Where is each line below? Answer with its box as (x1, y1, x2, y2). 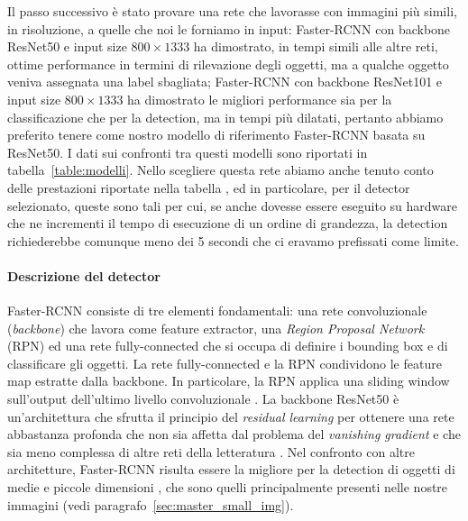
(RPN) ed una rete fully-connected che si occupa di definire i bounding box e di (7, 336, 448, 355)
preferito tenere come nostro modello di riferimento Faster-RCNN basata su (7, 125, 426, 144)
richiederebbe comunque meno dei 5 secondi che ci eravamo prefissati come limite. (7, 231, 459, 250)
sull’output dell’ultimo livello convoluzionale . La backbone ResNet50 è (7, 389, 399, 408)
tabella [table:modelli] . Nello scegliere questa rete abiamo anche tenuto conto (7, 160, 434, 179)
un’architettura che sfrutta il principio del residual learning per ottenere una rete (7, 407, 454, 425)
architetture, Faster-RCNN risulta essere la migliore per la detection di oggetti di (7, 460, 455, 479)
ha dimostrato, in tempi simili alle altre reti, (193, 37, 438, 56)
